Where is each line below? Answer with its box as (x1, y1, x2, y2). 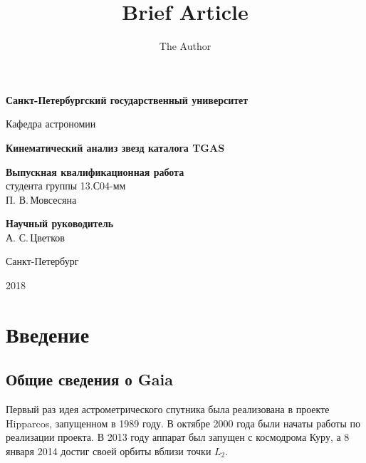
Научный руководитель (6, 216, 114, 231)
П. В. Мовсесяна (6, 192, 77, 207)
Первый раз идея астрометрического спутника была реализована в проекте (6, 402, 330, 417)
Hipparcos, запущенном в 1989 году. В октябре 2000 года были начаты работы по (6, 415, 360, 430)
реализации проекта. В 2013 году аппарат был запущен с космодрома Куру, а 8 (6, 430, 350, 444)
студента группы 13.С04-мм (6, 178, 126, 193)
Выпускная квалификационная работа (6, 164, 184, 179)
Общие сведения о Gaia (6, 368, 173, 390)
